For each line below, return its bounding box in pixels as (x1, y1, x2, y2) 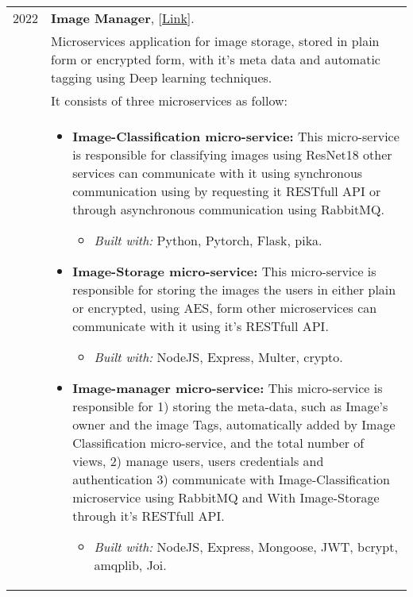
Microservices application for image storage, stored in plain (51, 32, 380, 50)
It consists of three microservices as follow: (51, 91, 288, 110)
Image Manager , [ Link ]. (51, 9, 195, 27)
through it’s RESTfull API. (72, 506, 225, 525)
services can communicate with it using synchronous (72, 164, 363, 182)
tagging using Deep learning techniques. (51, 68, 272, 87)
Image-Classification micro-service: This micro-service (72, 127, 399, 145)
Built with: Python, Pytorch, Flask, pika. (94, 231, 322, 249)
